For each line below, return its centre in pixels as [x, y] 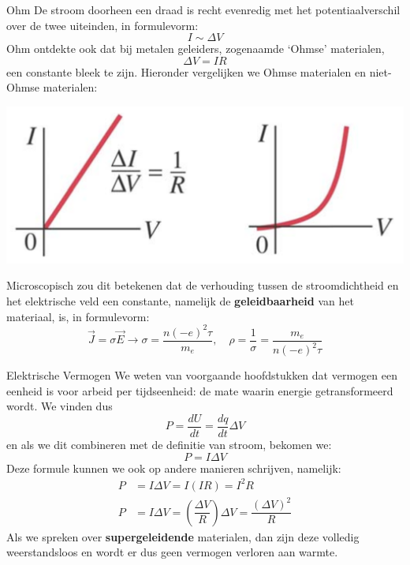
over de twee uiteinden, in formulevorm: [102, 25]
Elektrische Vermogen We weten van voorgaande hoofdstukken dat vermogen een [202, 375]
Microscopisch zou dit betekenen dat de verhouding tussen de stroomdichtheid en [203, 285]
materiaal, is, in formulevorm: [78, 316]
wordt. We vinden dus [60, 406]
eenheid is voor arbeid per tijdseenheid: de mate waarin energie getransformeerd [200, 390]
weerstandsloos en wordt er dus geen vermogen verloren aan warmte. [172, 552]
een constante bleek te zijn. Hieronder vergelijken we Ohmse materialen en [186, 71]
